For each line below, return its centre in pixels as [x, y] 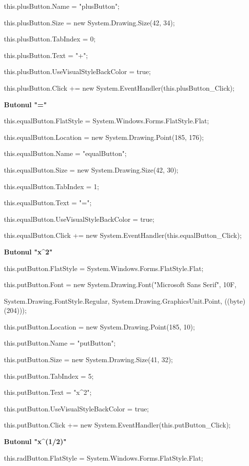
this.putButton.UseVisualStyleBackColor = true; [77, 408]
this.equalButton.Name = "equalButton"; [65, 153]
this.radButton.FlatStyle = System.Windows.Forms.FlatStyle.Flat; [104, 457]
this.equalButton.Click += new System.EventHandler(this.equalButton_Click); [123, 235]
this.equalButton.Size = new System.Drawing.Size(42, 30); [91, 169]
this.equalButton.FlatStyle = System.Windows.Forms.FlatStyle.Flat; [106, 121]
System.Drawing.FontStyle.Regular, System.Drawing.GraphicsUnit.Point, [113, 301]
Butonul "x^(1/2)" [35, 441]
